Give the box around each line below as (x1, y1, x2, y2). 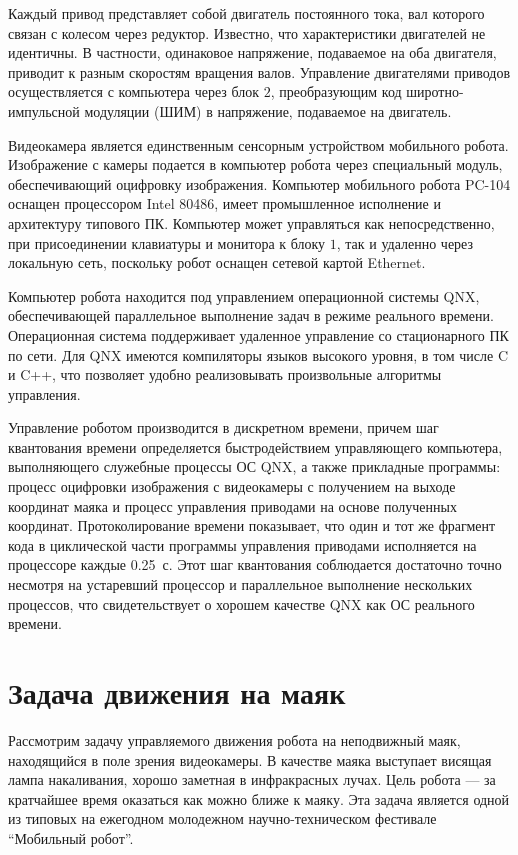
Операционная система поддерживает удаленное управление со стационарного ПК (8, 324, 509, 345)
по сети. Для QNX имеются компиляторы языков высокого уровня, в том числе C (8, 344, 509, 365)
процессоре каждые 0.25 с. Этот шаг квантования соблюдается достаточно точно (8, 554, 502, 575)
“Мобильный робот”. (8, 827, 134, 848)
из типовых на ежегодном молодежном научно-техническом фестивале (8, 808, 437, 829)
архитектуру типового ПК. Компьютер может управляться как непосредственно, (8, 212, 495, 233)
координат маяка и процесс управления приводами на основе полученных (8, 495, 457, 516)
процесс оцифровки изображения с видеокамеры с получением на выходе (8, 476, 456, 497)
